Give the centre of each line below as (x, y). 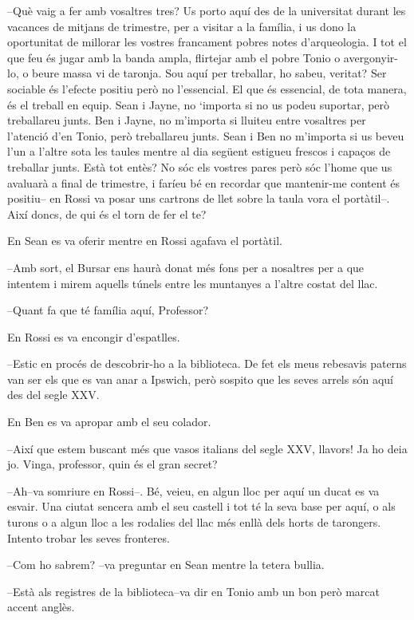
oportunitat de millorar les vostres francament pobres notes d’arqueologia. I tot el (207, 42)
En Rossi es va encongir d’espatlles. (94, 336)
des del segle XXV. (53, 395)
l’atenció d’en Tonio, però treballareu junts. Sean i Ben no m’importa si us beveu (206, 135)
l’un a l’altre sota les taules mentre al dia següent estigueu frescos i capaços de (199, 151)
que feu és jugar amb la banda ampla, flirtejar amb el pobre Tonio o (174, 57)
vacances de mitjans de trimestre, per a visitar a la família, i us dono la (182, 26)
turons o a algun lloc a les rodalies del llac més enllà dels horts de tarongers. (194, 522)
